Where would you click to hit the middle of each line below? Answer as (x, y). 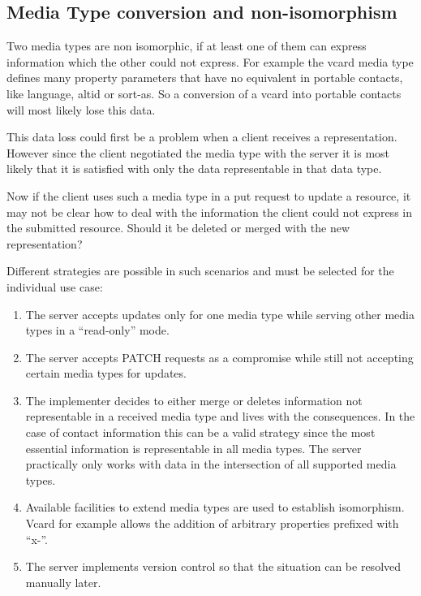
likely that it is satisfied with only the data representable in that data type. (194, 168)
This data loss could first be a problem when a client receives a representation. (202, 137)
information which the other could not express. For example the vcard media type (210, 61)
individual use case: (55, 286)
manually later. (63, 582)
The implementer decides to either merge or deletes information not (194, 400)
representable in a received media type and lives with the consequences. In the (220, 416)
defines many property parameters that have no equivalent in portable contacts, (205, 78)
